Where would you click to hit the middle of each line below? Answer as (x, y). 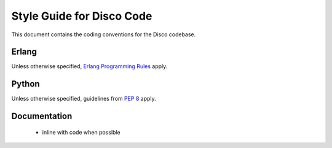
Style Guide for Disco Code (82, 16)
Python (26, 84)
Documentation (42, 116)
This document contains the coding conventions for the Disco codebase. (104, 34)
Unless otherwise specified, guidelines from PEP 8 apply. (84, 99)
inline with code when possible (81, 132)
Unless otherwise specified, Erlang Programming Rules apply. (89, 66)
